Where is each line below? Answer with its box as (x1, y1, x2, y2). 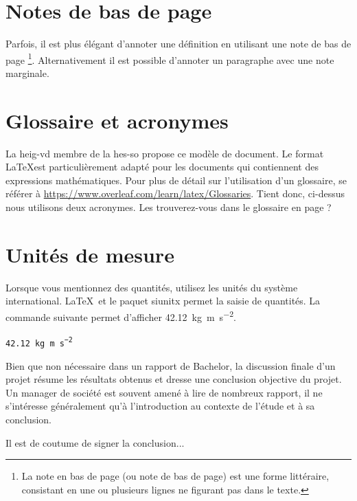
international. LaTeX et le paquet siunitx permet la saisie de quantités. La (5, 293, 321, 308)
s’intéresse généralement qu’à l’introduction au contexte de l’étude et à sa (5, 399, 315, 413)
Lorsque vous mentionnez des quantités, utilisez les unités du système (5, 280, 298, 294)
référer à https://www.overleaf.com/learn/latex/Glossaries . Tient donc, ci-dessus (5, 186, 345, 201)
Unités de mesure (5, 240, 174, 268)
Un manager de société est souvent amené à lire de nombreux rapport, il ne (5, 385, 323, 399)
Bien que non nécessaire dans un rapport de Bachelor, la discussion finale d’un (5, 358, 336, 372)
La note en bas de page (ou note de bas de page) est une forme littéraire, (21, 469, 330, 483)
